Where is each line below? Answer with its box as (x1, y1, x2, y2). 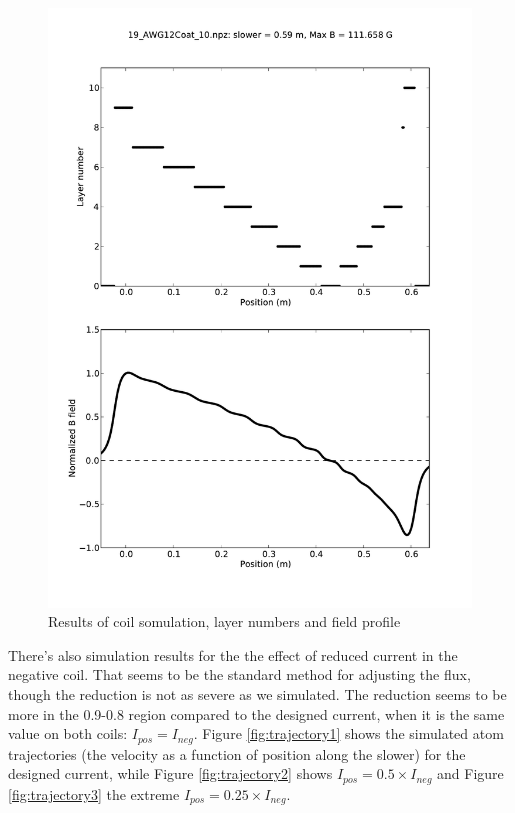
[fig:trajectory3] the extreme (8, 783, 180, 804)
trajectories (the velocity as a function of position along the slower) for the (8, 743, 466, 764)
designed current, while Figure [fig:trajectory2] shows (8, 763, 333, 784)
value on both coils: (8, 723, 128, 744)
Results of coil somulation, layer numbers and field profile (48, 611, 401, 632)
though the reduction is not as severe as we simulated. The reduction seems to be (8, 684, 507, 705)
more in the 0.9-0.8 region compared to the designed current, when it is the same (8, 703, 505, 724)
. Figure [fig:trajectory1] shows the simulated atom (193, 723, 504, 744)
